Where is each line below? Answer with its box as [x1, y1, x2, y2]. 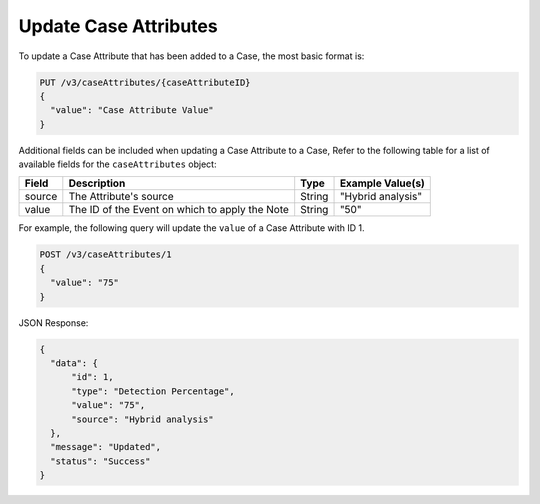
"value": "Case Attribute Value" [50, 105, 214, 116]
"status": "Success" [50, 455, 151, 467]
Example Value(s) [339, 176, 425, 190]
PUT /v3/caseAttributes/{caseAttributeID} [39, 76, 251, 88]
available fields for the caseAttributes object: [18, 158, 217, 170]
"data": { [50, 357, 99, 369]
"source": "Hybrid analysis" [71, 413, 214, 425]
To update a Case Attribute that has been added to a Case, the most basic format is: [18, 50, 365, 62]
